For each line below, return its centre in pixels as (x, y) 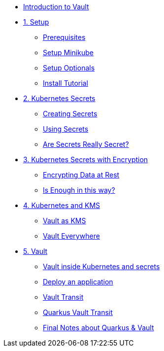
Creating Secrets (70, 114)
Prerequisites (64, 37)
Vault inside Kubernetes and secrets (101, 266)
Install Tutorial (66, 83)
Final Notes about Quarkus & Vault (98, 328)
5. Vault (35, 251)
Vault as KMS (65, 221)
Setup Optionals (69, 68)
